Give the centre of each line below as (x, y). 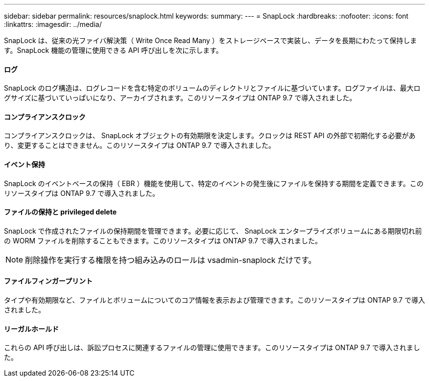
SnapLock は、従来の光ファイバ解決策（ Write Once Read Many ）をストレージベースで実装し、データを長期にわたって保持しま (211, 40)
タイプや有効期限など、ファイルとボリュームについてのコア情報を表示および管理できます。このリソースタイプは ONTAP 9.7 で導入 (214, 300)
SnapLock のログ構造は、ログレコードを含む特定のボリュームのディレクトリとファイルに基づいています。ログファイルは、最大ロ (212, 88)
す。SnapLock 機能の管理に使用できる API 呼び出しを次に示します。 (113, 50)
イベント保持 (24, 165)
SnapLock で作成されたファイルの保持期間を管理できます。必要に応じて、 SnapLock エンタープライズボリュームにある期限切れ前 (213, 231)
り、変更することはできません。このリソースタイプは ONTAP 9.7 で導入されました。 (140, 145)
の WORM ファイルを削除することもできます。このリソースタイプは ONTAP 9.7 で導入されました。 (163, 240)
